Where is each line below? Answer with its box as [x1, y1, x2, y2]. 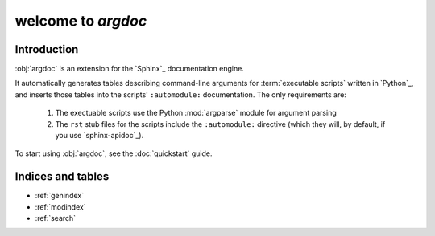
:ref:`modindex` [35, 201, 86, 212]
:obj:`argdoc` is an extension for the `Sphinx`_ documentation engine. [14, 64, 245, 74]
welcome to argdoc [14, 12, 147, 30]
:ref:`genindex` [35, 191, 85, 201]
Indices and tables [14, 169, 110, 184]
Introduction [14, 43, 79, 56]
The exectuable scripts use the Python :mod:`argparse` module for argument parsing [55, 108, 338, 118]
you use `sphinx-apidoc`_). [55, 131, 144, 140]
